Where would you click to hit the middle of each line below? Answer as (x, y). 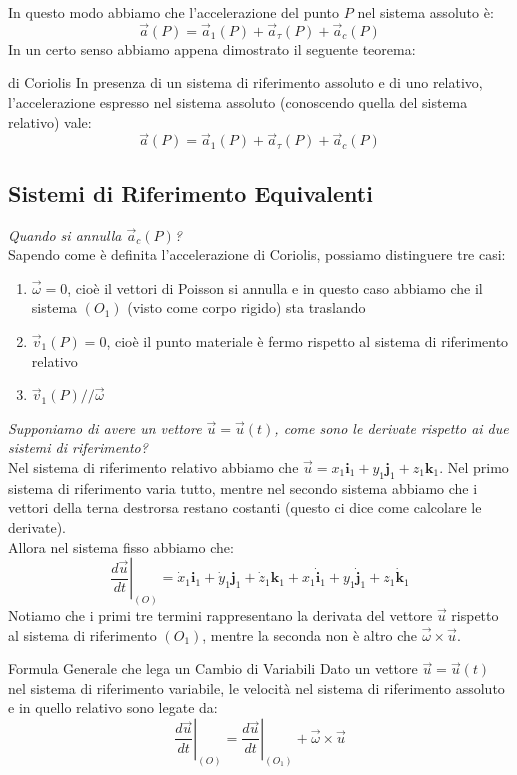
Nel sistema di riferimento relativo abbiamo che (153, 466)
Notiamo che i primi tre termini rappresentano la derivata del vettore (220, 614)
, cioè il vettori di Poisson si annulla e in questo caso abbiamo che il (275, 287)
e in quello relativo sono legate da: (113, 707)
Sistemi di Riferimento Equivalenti (190, 192)
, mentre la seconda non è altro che (310, 634)
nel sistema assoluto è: (425, 12)
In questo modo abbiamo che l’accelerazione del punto (174, 12)
